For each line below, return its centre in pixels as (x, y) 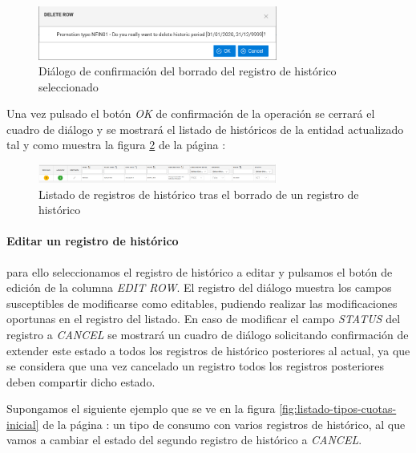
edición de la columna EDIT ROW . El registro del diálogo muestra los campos (199, 287)
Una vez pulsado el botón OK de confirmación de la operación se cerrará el (191, 113)
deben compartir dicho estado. (81, 381)
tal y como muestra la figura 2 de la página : (116, 145)
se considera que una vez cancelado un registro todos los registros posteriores (196, 366)
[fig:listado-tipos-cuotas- (338, 409)
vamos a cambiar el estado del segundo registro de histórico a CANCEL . (184, 440)
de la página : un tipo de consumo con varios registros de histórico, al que (224, 424)
